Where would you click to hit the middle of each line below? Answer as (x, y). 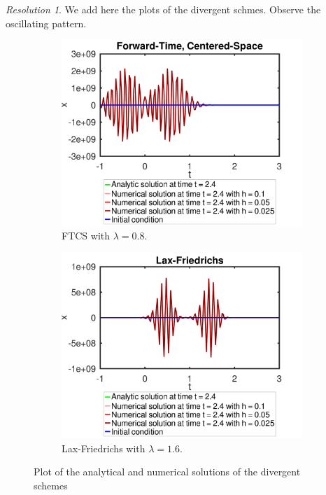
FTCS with (86, 236)
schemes (51, 485)
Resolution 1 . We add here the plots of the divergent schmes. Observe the (163, 9)
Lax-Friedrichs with (104, 448)
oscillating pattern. (46, 23)
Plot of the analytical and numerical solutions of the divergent (167, 472)
